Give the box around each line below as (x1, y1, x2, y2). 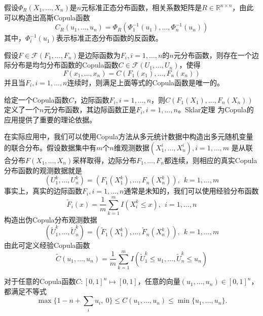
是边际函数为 (78, 49, 121, 60)
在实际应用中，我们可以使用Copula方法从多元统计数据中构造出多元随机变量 (4, 131, 253, 142)
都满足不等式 (4, 286, 47, 296)
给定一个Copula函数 (4, 94, 69, 105)
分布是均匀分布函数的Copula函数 (11, 59, 119, 70)
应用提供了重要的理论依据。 (4, 114, 96, 124)
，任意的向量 (137, 276, 180, 287)
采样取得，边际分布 (72, 154, 137, 165)
